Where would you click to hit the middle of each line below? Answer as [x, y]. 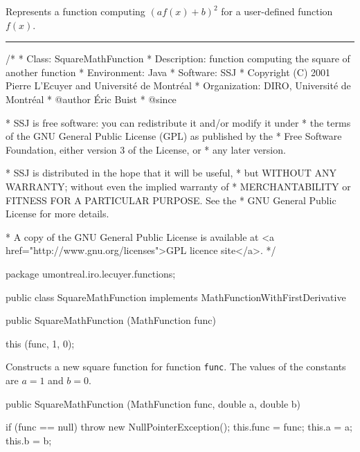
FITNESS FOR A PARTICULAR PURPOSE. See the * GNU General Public [171, 200]
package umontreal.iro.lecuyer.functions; [91, 273]
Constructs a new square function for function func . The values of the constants [176, 367]
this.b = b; [29, 440]
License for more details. [57, 214]
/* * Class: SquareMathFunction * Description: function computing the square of [178, 58]
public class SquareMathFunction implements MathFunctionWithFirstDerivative [176, 297]
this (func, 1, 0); [40, 343]
